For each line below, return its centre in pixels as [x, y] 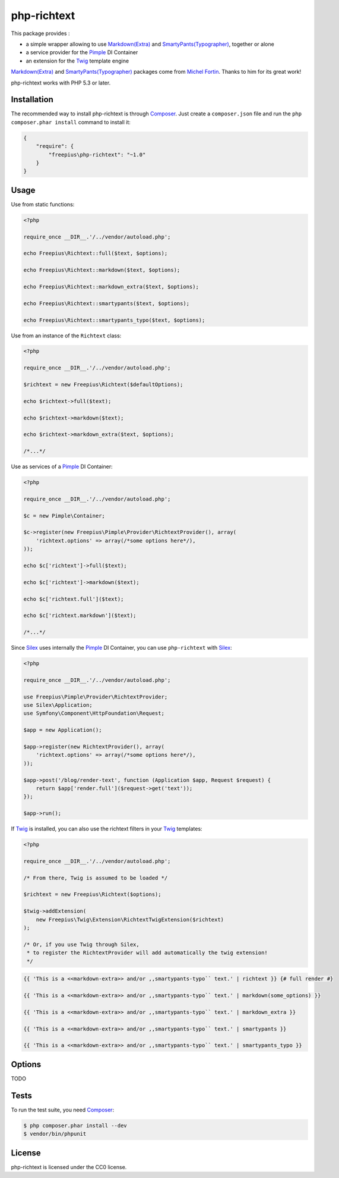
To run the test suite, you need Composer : [63, 1110]
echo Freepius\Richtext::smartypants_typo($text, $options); [114, 320]
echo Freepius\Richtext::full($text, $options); [96, 253]
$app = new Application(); [63, 730]
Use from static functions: [43, 204]
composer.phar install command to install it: [71, 122]
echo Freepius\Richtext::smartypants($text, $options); [107, 303]
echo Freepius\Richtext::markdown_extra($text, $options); [111, 286]
